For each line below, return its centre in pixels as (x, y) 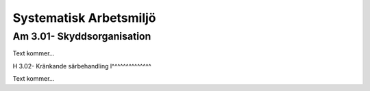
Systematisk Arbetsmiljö (85, 18)
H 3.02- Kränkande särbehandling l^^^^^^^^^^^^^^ (82, 66)
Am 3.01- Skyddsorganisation (82, 36)
